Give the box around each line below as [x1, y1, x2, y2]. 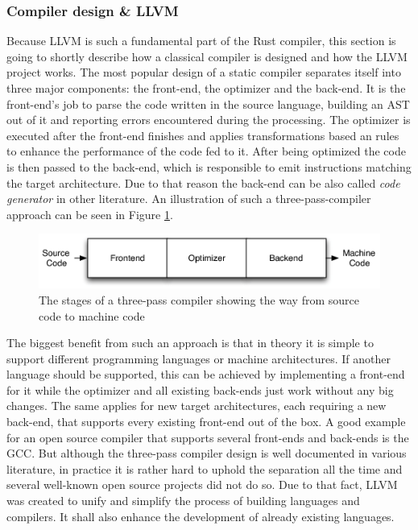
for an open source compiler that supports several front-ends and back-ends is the [6, 429, 409, 445]
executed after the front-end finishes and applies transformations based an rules [6, 126, 399, 143]
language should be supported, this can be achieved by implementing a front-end [6, 366, 405, 383]
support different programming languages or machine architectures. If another [6, 350, 391, 366]
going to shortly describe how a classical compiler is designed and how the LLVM [6, 48, 408, 64]
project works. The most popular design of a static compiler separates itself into [6, 64, 401, 81]
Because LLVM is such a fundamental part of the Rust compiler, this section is [6, 32, 396, 49]
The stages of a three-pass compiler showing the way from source [39, 291, 359, 308]
